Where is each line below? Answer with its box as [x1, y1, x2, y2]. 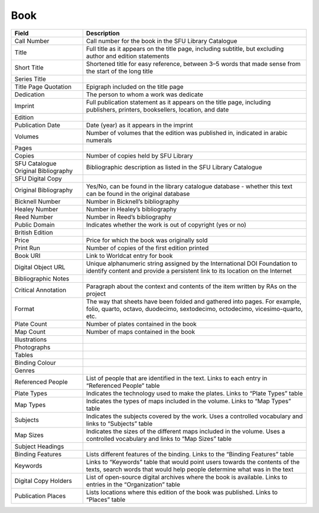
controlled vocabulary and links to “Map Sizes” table [86, 434, 232, 443]
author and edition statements [86, 52, 170, 60]
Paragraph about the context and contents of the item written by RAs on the [86, 282, 297, 290]
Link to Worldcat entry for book [86, 251, 173, 260]
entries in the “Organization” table [86, 480, 180, 488]
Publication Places [14, 492, 66, 500]
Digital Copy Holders [14, 476, 72, 485]
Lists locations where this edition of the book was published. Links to [86, 488, 278, 496]
